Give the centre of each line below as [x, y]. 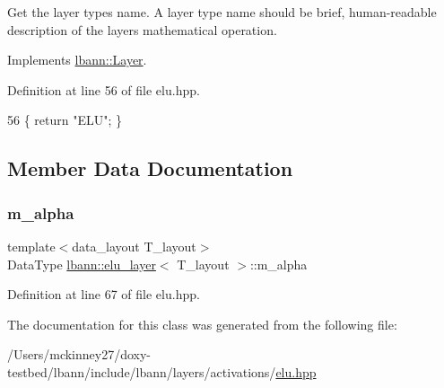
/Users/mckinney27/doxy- [79, 354]
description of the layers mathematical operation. [142, 29]
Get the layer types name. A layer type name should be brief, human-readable [222, 12]
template [31, 246]
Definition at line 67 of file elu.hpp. [104, 294]
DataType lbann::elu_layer [82, 264]
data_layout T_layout [134, 246]
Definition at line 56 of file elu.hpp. [104, 89]
